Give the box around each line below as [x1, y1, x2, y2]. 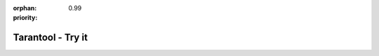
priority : [13, 14, 38, 22]
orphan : [13, 4, 37, 12]
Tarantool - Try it [13, 32, 88, 44]
